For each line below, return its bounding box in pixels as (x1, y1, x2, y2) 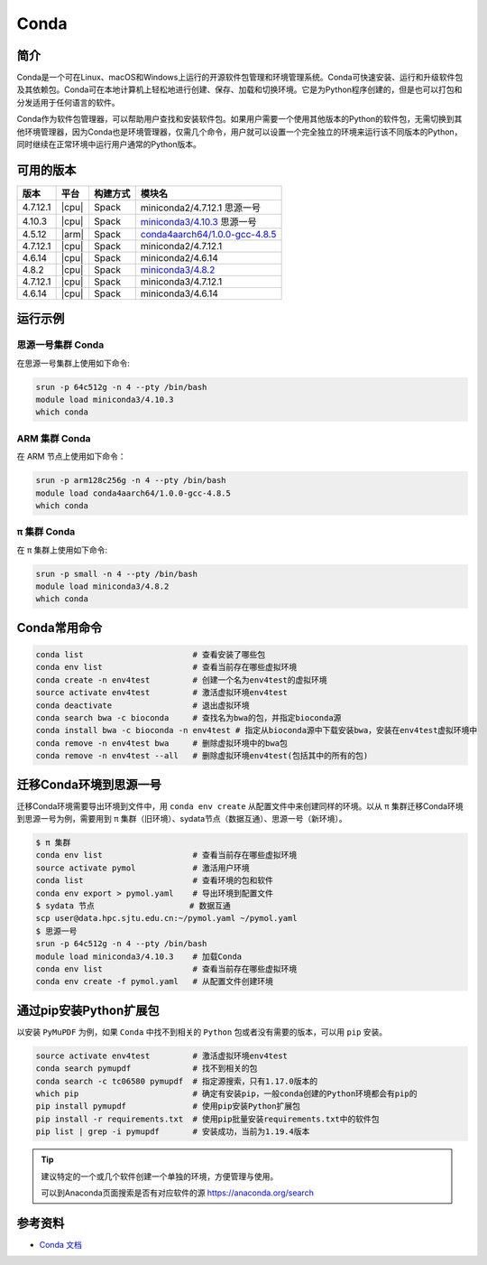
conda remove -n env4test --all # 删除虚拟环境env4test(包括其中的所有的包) (35, 750, 369, 761)
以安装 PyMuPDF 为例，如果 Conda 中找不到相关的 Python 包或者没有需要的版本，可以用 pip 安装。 (16, 1026, 388, 1037)
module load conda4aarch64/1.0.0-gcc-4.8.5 (35, 488, 232, 498)
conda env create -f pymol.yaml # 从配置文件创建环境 (35, 976, 274, 987)
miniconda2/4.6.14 (140, 251, 218, 264)
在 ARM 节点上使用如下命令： (16, 451, 126, 462)
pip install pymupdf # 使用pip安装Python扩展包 (35, 1102, 301, 1112)
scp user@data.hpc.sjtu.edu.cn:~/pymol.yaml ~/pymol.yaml (35, 913, 298, 924)
